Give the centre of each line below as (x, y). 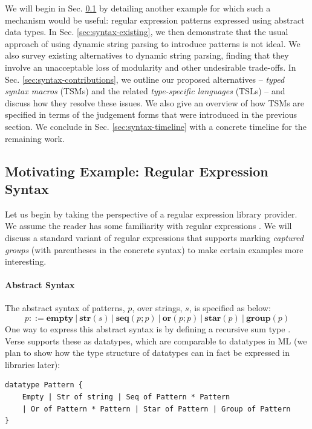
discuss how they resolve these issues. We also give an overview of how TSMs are (155, 102)
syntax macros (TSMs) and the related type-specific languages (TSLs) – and (145, 91)
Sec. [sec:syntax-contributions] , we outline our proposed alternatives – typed (145, 79)
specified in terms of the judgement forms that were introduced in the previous (151, 115)
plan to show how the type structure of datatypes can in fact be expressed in (148, 353)
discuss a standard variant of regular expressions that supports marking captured (154, 237)
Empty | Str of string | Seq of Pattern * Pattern (126, 397)
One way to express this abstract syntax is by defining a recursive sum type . (148, 329)
